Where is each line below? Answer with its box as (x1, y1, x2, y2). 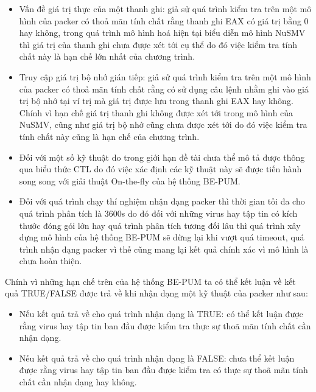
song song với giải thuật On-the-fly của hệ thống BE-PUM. (19, 174, 241, 187)
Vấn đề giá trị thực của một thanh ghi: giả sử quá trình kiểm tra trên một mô (19, 2, 312, 15)
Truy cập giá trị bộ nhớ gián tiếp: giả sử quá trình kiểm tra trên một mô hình (19, 70, 311, 83)
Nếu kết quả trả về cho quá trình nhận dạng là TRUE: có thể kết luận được (19, 307, 303, 320)
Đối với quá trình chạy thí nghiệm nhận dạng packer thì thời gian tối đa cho (19, 195, 305, 208)
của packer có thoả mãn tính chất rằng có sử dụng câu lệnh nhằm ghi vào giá (19, 82, 309, 95)
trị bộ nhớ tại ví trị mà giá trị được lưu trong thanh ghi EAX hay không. (19, 94, 293, 107)
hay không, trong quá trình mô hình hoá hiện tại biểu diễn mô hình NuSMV (19, 26, 306, 39)
